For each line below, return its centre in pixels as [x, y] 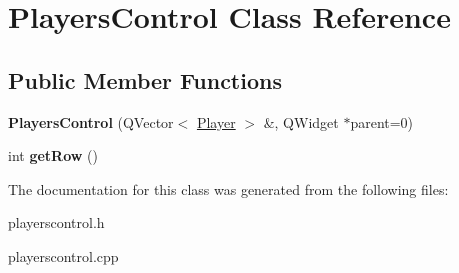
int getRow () [53, 155]
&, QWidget [301, 121]
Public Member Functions [145, 79]
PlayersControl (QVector [91, 121]
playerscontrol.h [56, 222]
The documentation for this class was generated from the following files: [228, 188]
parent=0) [382, 121]
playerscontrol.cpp [63, 255]
